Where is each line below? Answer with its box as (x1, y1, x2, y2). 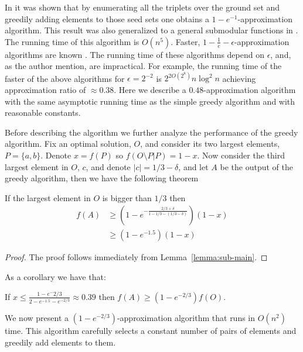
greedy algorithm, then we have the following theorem (5, 172, 199, 184)
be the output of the (220, 160, 293, 172)
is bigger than (102, 191, 152, 203)
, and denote (86, 160, 131, 172)
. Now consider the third (197, 149, 285, 161)
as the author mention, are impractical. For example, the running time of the (5, 60, 282, 72)
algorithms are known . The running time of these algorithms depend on (5, 48, 264, 60)
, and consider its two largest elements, (140, 137, 280, 150)
